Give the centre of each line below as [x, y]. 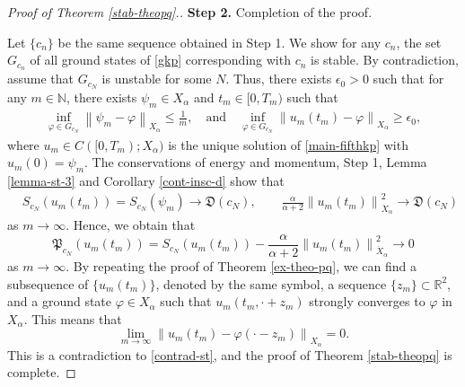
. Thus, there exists [279, 79]
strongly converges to [367, 301]
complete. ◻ [42, 372]
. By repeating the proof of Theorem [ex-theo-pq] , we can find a [241, 265]
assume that [41, 79]
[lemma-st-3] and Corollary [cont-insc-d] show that [146, 180]
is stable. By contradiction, [385, 60]
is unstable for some [157, 79]
